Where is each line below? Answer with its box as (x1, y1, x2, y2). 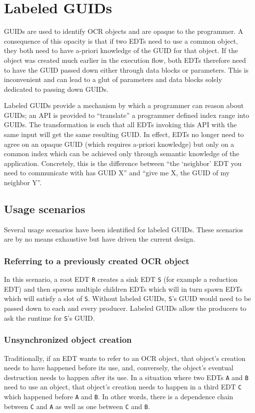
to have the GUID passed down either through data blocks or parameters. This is (4, 64, 249, 75)
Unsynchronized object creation (4, 333, 132, 346)
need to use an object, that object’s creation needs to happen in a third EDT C (4, 382, 242, 392)
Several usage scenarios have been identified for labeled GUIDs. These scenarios (4, 224, 243, 234)
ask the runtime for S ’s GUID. (4, 312, 95, 323)
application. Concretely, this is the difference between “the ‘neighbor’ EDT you (4, 158, 242, 168)
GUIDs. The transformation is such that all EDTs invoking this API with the (4, 119, 237, 130)
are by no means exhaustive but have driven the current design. (4, 234, 195, 244)
